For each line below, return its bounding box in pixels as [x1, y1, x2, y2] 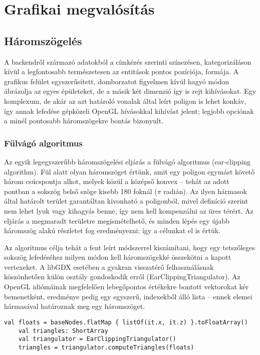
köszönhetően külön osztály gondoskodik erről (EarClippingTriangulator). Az [4, 271, 240, 282]
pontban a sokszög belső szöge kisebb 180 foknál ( [4, 186, 157, 196]
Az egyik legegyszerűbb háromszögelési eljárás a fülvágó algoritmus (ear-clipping [4, 156, 251, 166]
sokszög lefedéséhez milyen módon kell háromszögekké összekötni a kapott [4, 252, 231, 262]
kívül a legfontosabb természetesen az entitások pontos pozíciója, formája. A [4, 66, 239, 77]
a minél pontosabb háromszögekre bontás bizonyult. [4, 115, 164, 126]
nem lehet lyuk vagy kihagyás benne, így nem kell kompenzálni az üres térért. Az [4, 205, 253, 216]
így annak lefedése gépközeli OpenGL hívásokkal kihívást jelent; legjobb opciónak [4, 105, 254, 116]
